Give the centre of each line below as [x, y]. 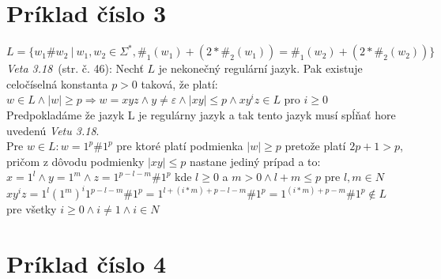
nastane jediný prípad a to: [255, 161]
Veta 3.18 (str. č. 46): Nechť [75, 68]
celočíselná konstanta [57, 83]
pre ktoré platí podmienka [180, 146]
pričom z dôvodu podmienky [75, 161]
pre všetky [32, 209]
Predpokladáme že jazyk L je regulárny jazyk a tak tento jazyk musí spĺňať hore [201, 114]
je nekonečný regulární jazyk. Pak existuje [260, 68]
